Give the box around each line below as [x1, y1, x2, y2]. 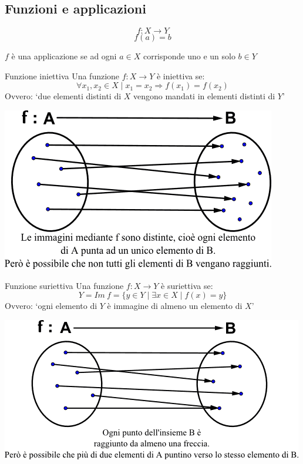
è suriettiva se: [161, 279, 213, 291]
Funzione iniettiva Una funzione [5, 69, 120, 82]
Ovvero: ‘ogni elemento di [5, 300, 97, 312]
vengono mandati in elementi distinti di [133, 90, 275, 102]
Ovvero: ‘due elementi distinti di [5, 90, 122, 102]
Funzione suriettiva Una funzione [5, 279, 124, 291]
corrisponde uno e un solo [143, 50, 235, 62]
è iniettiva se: [156, 69, 205, 82]
